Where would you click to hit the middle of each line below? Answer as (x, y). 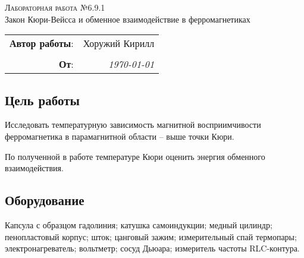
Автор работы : (42, 43)
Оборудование (45, 200)
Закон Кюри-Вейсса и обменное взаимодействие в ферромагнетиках (128, 19)
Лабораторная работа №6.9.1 (55, 7)
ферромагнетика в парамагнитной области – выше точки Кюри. (120, 136)
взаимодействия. (34, 168)
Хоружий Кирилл (119, 43)
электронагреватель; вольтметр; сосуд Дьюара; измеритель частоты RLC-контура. (152, 248)
